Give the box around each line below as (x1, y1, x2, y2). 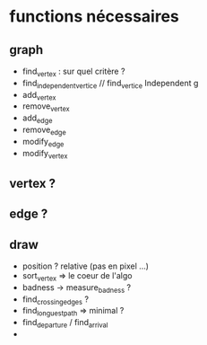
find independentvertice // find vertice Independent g (22, 77, 199, 91)
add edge (22, 112, 53, 125)
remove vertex (22, 101, 70, 114)
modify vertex (22, 147, 68, 161)
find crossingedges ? (22, 294, 90, 306)
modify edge (22, 136, 65, 149)
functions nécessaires (9, 6, 179, 27)
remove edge (22, 124, 67, 137)
